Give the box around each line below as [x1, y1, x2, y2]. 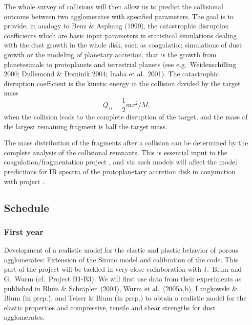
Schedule [4, 200, 49, 215]
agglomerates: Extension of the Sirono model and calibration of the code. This [4, 254, 238, 264]
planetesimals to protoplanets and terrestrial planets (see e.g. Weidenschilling [4, 59, 236, 69]
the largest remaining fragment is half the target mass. [4, 121, 168, 131]
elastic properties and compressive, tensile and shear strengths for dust [4, 302, 216, 312]
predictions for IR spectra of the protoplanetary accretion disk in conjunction [4, 166, 235, 176]
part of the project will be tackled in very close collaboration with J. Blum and [4, 264, 242, 274]
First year [4, 225, 43, 237]
